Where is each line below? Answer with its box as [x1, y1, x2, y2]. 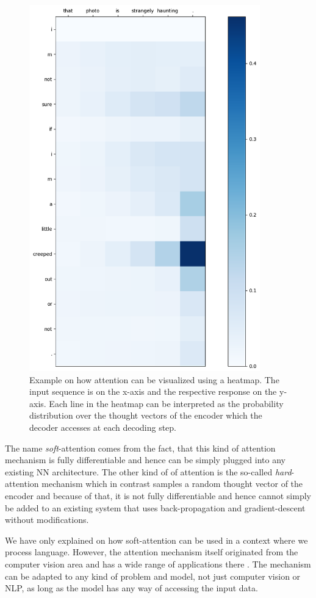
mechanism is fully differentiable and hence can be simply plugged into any [5, 453, 285, 466]
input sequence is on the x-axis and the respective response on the [29, 385, 277, 398]
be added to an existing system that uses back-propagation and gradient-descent [5, 501, 306, 514]
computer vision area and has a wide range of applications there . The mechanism [5, 557, 311, 570]
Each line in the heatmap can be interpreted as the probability [49, 397, 284, 409]
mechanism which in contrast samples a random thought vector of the [41, 477, 303, 490]
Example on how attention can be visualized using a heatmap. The [29, 373, 279, 386]
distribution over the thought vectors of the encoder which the [29, 409, 262, 422]
